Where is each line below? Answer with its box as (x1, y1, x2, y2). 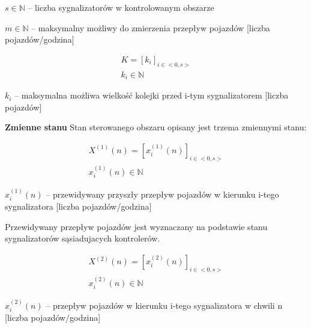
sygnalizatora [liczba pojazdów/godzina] (5, 200, 152, 213)
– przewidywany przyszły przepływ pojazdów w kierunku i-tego (46, 187, 279, 200)
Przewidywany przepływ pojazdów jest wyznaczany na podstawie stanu (5, 220, 268, 232)
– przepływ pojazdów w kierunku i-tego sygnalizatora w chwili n (46, 299, 283, 311)
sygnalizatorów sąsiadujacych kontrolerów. (5, 232, 160, 244)
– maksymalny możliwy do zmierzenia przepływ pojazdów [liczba (31, 21, 270, 34)
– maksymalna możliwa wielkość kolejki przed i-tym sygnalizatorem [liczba (14, 89, 289, 102)
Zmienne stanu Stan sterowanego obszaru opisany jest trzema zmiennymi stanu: (5, 121, 307, 133)
